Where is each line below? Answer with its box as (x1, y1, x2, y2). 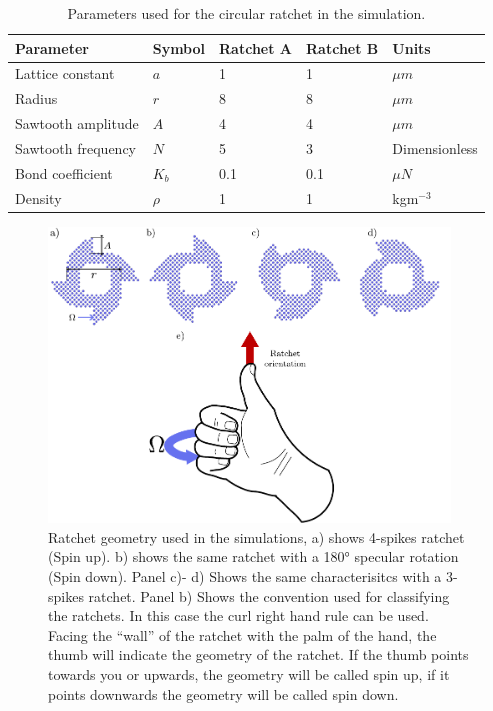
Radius (15, 88, 58, 109)
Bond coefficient (15, 162, 113, 183)
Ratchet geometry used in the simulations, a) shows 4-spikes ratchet (48, 526, 465, 547)
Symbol (152, 37, 206, 58)
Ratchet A (219, 37, 293, 58)
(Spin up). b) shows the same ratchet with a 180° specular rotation (48, 546, 459, 567)
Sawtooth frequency (15, 137, 137, 158)
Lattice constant (15, 63, 115, 84)
